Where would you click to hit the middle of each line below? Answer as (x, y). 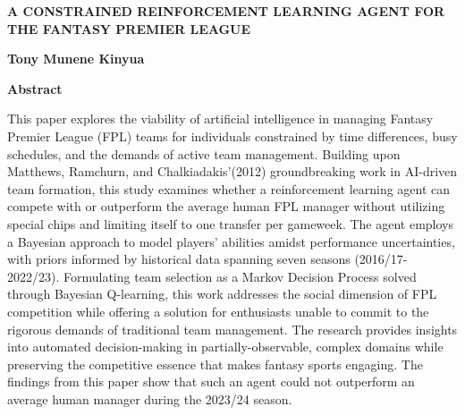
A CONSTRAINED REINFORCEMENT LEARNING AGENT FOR (226, 11)
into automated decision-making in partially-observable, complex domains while (225, 347)
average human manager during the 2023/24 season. (150, 398)
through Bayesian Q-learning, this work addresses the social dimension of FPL (222, 294)
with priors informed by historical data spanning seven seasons (179, 259)
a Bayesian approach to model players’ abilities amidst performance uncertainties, (231, 241)
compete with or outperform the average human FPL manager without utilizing (226, 206)
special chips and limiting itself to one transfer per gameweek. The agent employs (231, 223)
